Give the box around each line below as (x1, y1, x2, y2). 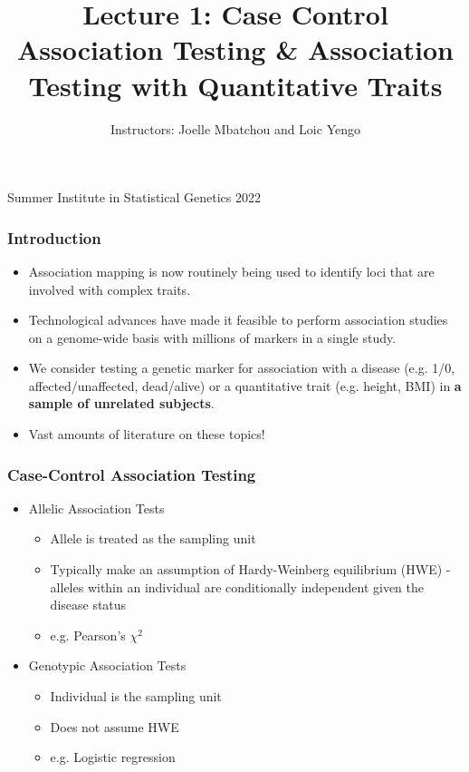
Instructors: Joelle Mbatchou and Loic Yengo (110, 119, 360, 138)
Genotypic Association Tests (28, 656, 187, 675)
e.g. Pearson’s (50, 625, 126, 644)
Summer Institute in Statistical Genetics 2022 (7, 188, 261, 207)
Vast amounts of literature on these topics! (28, 425, 265, 444)
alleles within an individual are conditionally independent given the (50, 577, 425, 596)
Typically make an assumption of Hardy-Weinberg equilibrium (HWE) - (50, 560, 451, 579)
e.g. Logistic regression (50, 748, 176, 767)
